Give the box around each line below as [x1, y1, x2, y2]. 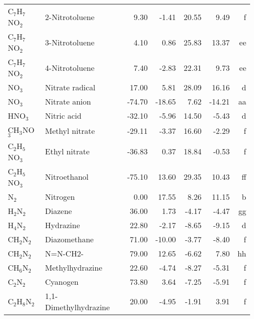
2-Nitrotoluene [45, 11, 95, 22]
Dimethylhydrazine [45, 301, 110, 313]
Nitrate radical [45, 82, 96, 93]
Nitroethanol [45, 171, 89, 183]
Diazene [45, 205, 72, 216]
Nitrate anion [45, 96, 91, 107]
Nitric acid [45, 110, 82, 121]
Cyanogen [45, 276, 79, 287]
